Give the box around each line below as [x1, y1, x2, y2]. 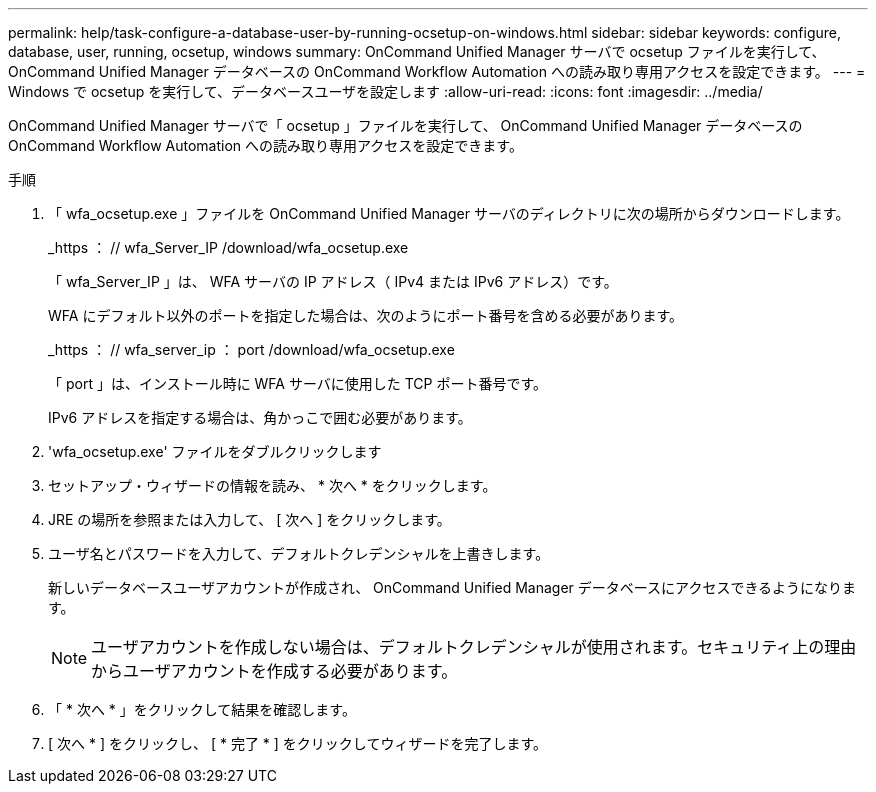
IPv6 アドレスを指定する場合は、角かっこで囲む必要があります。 [48, 409, 472, 426]
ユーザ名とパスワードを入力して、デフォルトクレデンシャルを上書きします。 [48, 545, 550, 562]
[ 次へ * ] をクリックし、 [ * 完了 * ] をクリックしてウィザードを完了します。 [48, 735, 548, 752]
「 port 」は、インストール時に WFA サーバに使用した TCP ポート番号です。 [48, 375, 548, 392]
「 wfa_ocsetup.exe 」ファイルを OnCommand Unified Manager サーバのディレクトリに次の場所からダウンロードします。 [48, 205, 850, 222]
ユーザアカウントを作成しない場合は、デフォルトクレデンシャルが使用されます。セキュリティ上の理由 [91, 637, 857, 657]
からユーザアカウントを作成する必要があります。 [91, 661, 458, 681]
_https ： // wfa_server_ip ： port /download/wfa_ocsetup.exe [48, 341, 455, 358]
